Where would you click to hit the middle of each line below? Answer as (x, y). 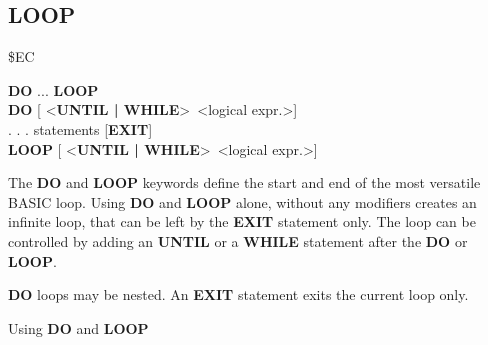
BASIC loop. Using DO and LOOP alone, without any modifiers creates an (242, 201)
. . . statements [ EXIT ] (80, 128)
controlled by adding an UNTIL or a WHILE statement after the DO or (238, 240)
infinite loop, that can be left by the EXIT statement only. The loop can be (242, 221)
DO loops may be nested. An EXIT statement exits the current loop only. (238, 294)
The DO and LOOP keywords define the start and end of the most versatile (244, 182)
